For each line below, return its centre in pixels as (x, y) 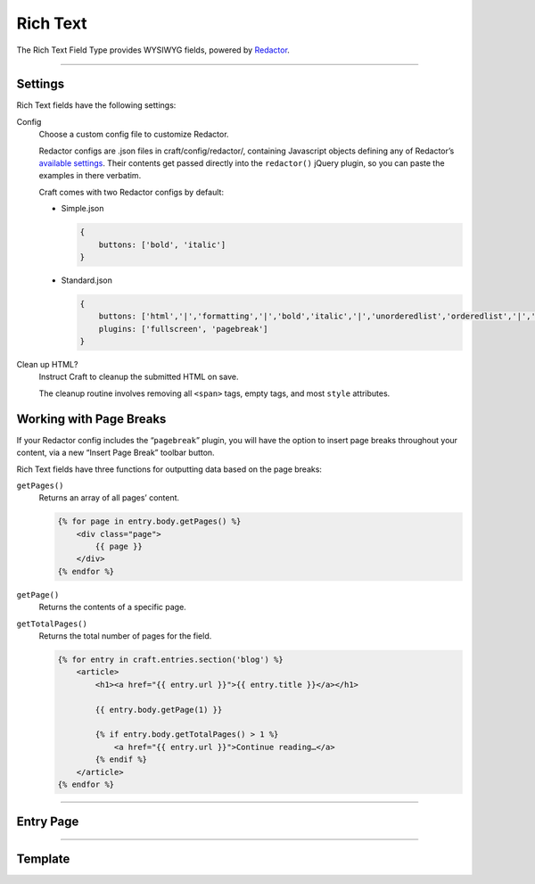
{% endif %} (121, 760)
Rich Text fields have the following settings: (96, 105)
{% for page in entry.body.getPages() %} (149, 521)
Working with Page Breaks (91, 419)
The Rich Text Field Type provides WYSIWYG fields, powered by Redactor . (153, 50)
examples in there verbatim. (90, 176)
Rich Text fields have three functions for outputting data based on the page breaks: (169, 469)
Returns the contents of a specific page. (112, 607)
